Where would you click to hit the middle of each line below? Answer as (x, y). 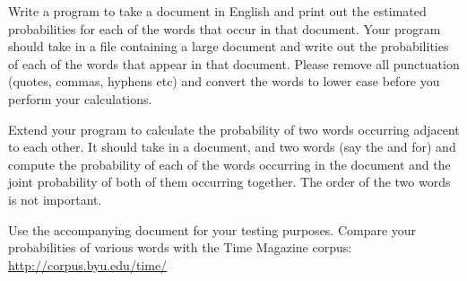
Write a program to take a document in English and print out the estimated (217, 11)
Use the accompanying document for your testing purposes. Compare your (212, 229)
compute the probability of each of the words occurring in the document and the (229, 164)
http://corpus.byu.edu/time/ (88, 264)
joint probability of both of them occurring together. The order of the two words (229, 182)
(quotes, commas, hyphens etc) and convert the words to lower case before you (224, 81)
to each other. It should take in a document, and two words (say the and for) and (232, 147)
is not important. (55, 199)
